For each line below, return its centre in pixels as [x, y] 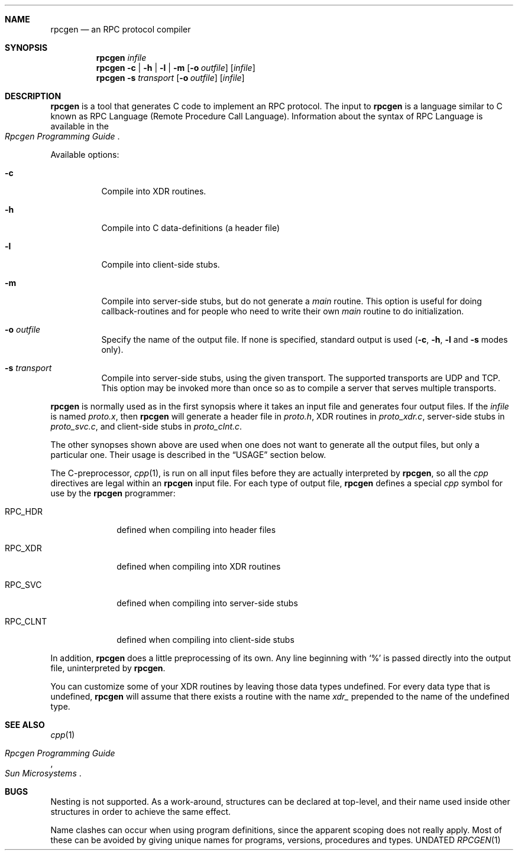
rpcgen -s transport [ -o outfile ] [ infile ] [170, 78]
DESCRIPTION [33, 96]
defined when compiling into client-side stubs [205, 640]
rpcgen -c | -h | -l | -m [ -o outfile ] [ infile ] [176, 68]
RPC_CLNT [26, 621]
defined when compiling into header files [196, 530]
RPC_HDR [24, 511]
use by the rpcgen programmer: [113, 493]
